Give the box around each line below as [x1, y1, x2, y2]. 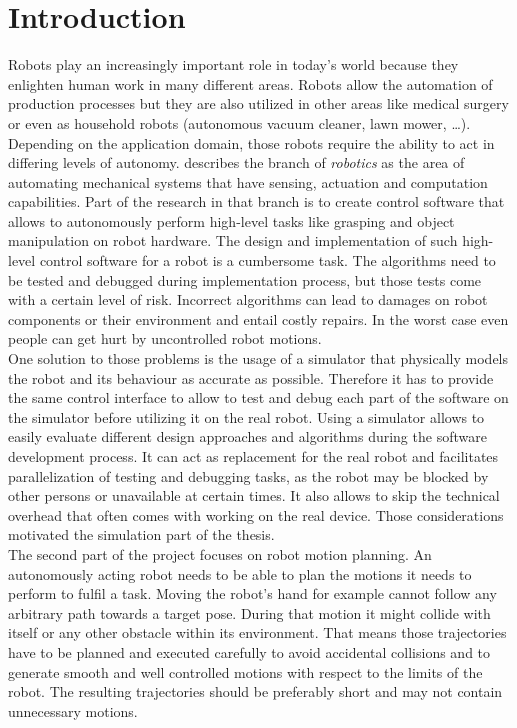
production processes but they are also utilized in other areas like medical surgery [8, 93, 509, 114]
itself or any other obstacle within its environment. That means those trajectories [8, 622, 507, 643]
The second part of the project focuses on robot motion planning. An [8, 543, 432, 564]
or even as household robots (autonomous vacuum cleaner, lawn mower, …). [8, 112, 471, 133]
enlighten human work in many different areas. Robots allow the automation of [8, 73, 493, 94]
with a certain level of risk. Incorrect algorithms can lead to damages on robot [8, 289, 488, 310]
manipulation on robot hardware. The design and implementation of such [8, 230, 458, 251]
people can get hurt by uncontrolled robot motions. [8, 328, 322, 349]
